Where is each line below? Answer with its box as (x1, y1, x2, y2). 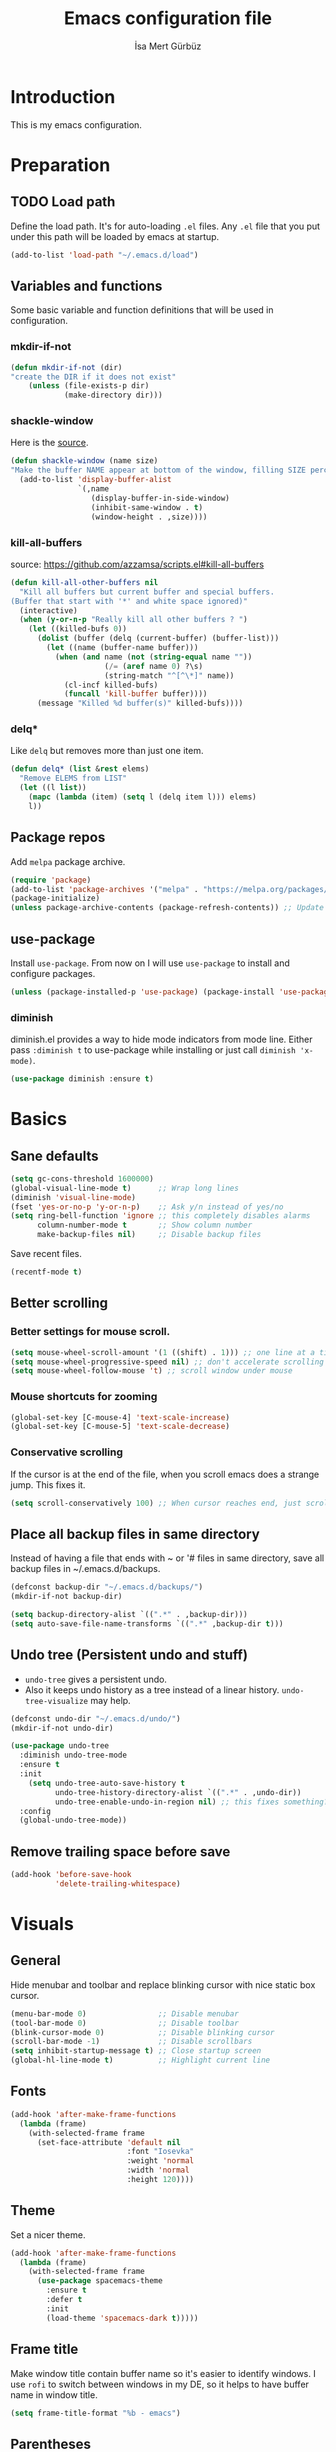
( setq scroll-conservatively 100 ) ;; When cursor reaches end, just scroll (10, 1498, 333, 1508)
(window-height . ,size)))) (90, 512, 208, 522)
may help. (89, 1694, 132, 1706)
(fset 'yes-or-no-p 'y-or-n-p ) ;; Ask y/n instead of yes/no (10, 1202, 284, 1212)
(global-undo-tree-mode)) (19, 1815, 128, 1826)
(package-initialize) (10, 893, 101, 904)
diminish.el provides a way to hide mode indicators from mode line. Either (10, 1033, 313, 1046)
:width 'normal (126, 2165, 190, 2176)
